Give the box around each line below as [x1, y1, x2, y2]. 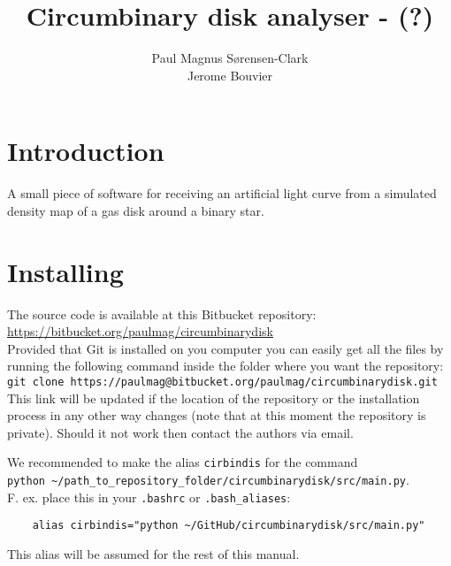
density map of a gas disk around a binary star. [7, 201, 264, 219]
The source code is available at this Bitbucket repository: [7, 304, 317, 323]
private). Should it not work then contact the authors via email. [7, 423, 354, 441]
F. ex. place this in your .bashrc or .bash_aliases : [7, 487, 291, 506]
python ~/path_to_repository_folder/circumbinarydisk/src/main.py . [7, 470, 409, 489]
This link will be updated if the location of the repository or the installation [7, 388, 420, 407]
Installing [7, 253, 124, 289]
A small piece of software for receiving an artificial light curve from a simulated [7, 184, 437, 203]
